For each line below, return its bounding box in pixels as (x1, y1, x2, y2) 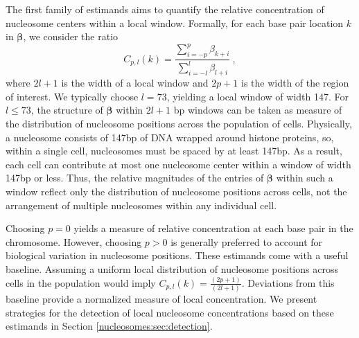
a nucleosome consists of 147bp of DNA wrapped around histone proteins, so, (6, 130, 334, 144)
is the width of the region (240, 75, 349, 90)
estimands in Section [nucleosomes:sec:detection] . (6, 319, 213, 333)
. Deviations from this (241, 275, 335, 290)
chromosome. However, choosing (6, 234, 142, 249)
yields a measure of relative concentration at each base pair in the (73, 221, 353, 235)
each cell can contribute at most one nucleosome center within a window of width (6, 157, 351, 171)
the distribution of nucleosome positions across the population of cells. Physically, (6, 116, 352, 131)
